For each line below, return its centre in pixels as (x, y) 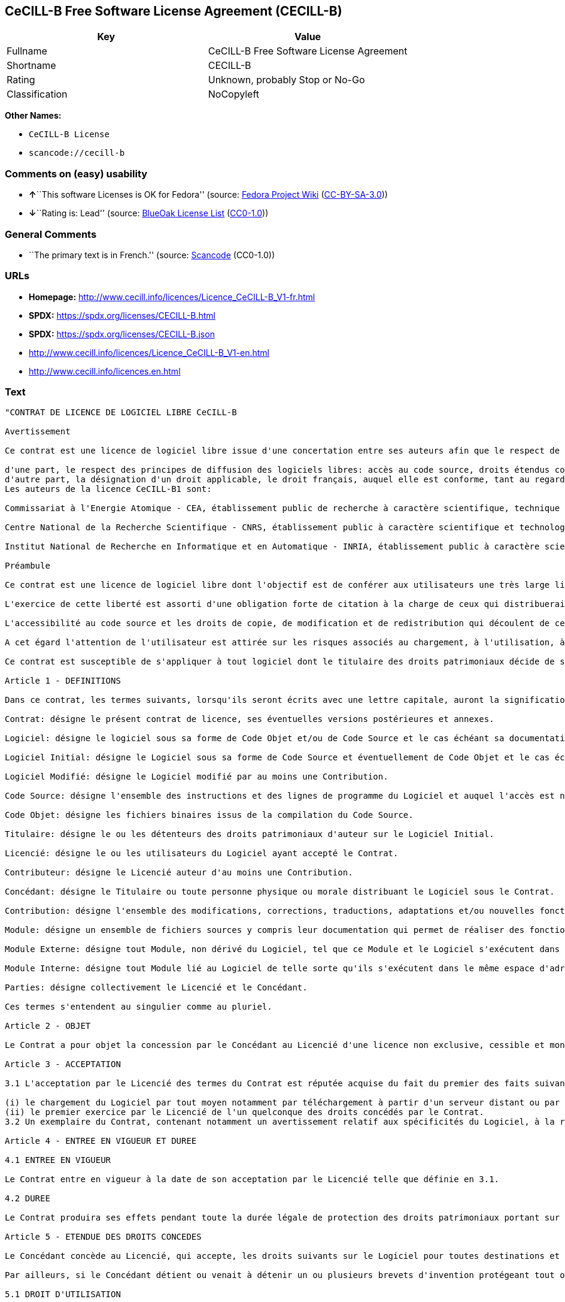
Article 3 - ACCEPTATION (63, 1064)
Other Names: (33, 116)
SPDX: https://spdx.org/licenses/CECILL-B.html (122, 315)
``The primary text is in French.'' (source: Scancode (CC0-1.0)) (152, 255)
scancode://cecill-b (77, 153)
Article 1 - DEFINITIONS (63, 681)
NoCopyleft (234, 94)
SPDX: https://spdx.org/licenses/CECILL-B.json (122, 334)
